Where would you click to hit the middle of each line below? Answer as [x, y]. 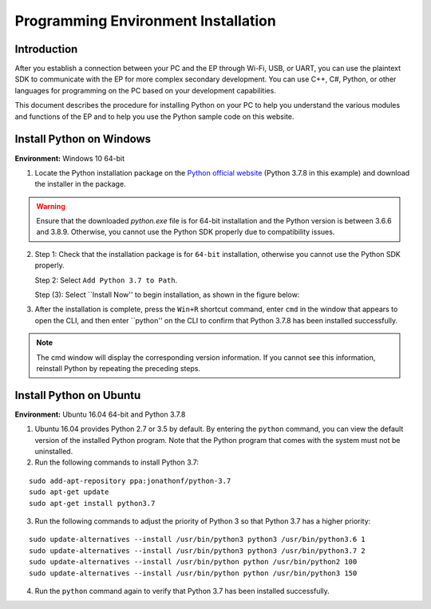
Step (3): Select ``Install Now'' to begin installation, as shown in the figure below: [167, 295]
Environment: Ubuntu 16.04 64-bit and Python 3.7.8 [100, 414]
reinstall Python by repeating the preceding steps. [119, 368]
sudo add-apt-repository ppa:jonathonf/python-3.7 [130, 480]
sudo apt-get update [69, 492]
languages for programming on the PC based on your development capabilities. [146, 90]
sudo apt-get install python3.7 [92, 503]
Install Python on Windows [83, 139]
